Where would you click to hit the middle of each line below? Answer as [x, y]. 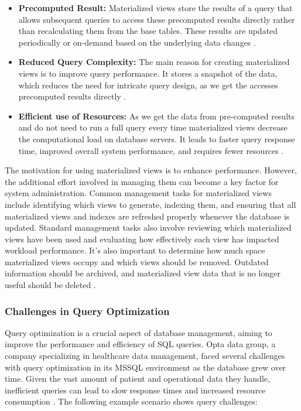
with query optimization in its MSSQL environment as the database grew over [146, 367]
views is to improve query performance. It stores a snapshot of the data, [148, 73]
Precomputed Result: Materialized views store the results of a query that [155, 8]
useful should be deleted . [50, 285]
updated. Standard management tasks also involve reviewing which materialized [148, 227]
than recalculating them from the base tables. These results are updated [148, 31]
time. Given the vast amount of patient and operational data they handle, [137, 379]
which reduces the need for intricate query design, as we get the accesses [148, 85]
